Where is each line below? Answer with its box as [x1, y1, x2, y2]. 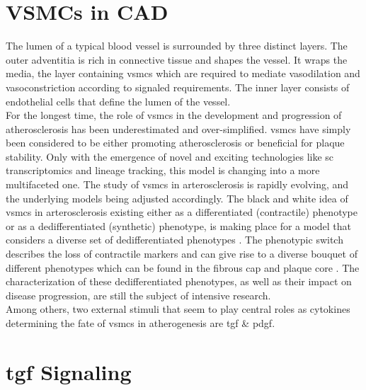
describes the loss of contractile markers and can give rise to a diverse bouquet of [6, 246, 358, 261]
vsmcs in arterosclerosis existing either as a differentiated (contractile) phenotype [6, 205, 358, 219]
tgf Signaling [6, 357, 132, 386]
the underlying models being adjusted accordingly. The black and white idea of [6, 190, 348, 205]
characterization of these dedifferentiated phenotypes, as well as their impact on [6, 274, 352, 289]
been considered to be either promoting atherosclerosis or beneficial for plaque [6, 135, 345, 150]
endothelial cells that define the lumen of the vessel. [6, 93, 231, 108]
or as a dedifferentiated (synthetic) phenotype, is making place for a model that [6, 218, 352, 233]
